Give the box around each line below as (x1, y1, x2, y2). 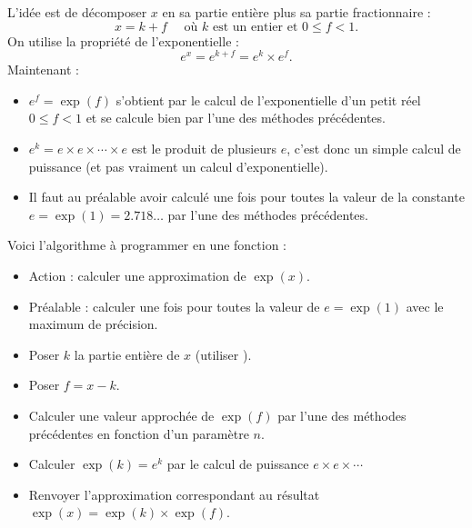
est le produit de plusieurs (131, 139, 277, 158)
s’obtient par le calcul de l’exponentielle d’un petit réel (115, 90, 421, 109)
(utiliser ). (195, 344, 252, 364)
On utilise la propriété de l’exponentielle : (7, 31, 239, 50)
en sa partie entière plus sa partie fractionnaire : (162, 3, 431, 21)
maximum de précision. (28, 314, 158, 334)
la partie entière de (74, 344, 180, 364)
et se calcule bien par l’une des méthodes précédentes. (85, 108, 386, 127)
